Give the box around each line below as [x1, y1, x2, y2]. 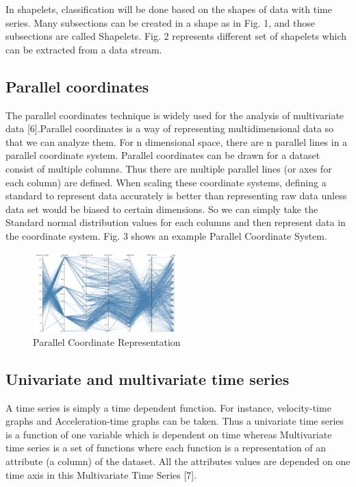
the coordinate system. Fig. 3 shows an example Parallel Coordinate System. [5, 228, 327, 242]
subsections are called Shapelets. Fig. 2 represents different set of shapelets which [5, 29, 346, 43]
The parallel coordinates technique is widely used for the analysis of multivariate [5, 108, 344, 122]
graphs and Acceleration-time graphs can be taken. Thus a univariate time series [5, 414, 344, 428]
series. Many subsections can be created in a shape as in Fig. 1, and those [5, 15, 315, 29]
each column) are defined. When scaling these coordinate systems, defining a [5, 175, 327, 189]
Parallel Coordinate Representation [33, 334, 181, 349]
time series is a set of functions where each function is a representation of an [5, 440, 327, 455]
